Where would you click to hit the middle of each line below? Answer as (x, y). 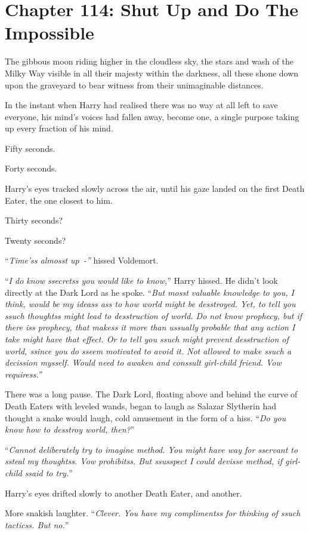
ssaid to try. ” (49, 472)
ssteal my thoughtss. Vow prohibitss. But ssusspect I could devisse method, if (143, 461)
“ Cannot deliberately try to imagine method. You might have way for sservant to (152, 449)
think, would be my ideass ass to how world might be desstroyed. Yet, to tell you (150, 304)
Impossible (50, 33)
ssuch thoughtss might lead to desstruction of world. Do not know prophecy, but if (154, 315)
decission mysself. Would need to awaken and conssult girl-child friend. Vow (143, 362)
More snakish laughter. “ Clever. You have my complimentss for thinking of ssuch (153, 513)
